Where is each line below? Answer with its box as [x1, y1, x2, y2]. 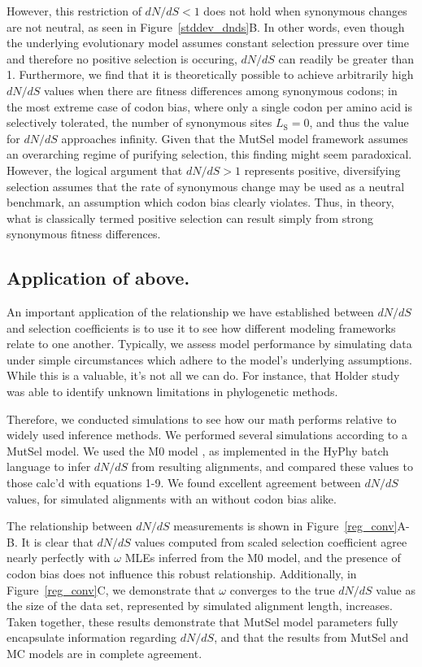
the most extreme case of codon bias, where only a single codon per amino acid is [7, 98, 412, 115]
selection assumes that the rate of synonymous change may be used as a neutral [7, 177, 405, 194]
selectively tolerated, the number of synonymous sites [7, 114, 272, 131]
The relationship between [7, 517, 133, 534]
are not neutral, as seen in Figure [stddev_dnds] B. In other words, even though [7, 18, 405, 35]
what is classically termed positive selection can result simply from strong [7, 209, 374, 226]
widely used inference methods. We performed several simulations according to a [7, 426, 407, 443]
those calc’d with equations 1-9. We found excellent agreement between [7, 474, 361, 491]
